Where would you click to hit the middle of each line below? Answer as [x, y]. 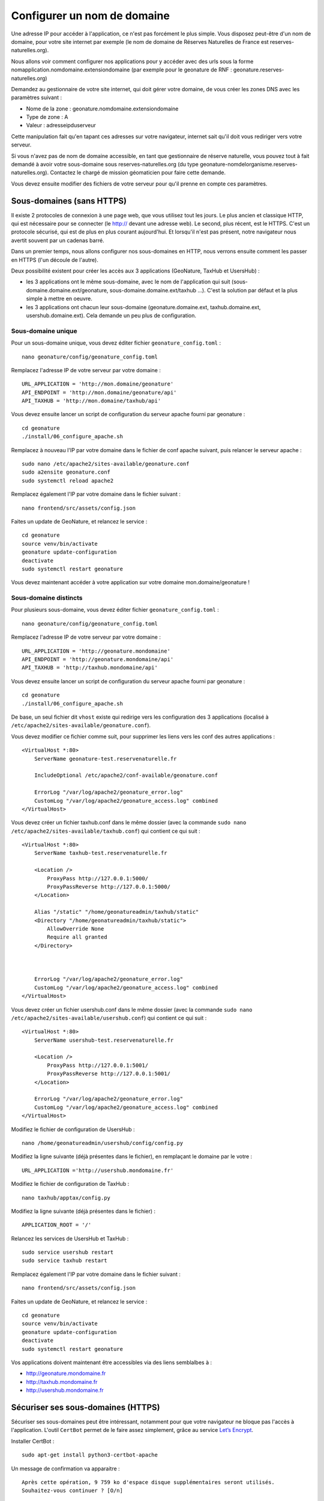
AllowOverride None [76, 929]
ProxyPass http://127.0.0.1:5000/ [98, 878]
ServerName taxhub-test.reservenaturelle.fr [100, 853]
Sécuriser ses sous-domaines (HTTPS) [85, 1407]
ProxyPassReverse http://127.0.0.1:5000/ [109, 887]
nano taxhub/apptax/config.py [66, 1197]
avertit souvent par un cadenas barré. [58, 240]
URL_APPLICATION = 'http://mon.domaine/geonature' [98, 384]
